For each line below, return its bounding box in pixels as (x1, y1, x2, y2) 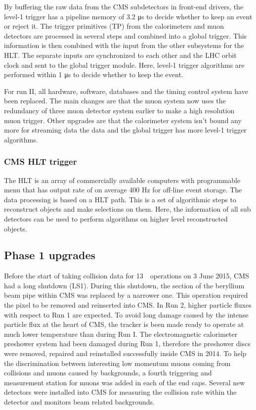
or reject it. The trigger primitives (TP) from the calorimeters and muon (4, 21, 224, 31)
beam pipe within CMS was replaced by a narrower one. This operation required (4, 290, 248, 300)
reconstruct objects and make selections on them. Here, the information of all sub (4, 204, 251, 214)
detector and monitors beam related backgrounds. (4, 397, 155, 407)
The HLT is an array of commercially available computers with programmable (4, 175, 241, 185)
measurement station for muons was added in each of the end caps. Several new (4, 377, 245, 387)
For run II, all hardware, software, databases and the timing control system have (4, 86, 248, 96)
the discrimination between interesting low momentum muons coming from (4, 358, 231, 368)
